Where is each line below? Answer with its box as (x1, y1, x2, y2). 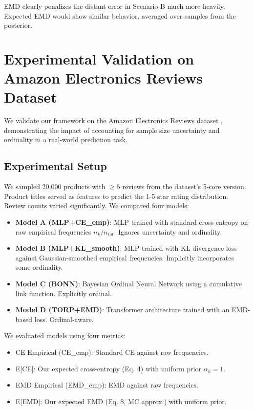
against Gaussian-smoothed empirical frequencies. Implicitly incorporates (15, 252, 234, 262)
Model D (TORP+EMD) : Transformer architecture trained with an (15, 304, 230, 315)
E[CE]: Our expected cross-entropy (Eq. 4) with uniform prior (15, 363, 201, 373)
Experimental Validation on (4, 48, 194, 68)
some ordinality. (15, 262, 63, 272)
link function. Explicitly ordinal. (15, 288, 112, 298)
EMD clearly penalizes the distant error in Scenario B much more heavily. (4, 1, 225, 11)
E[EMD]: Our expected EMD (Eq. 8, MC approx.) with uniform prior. (15, 396, 227, 406)
